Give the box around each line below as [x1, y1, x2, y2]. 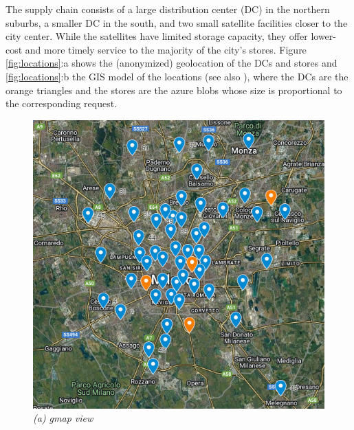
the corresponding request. [5, 96, 118, 111]
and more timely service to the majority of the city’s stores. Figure [25, 42, 307, 56]
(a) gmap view [33, 411, 93, 425]
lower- [311, 29, 336, 43]
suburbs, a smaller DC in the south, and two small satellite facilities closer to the [5, 15, 348, 30]
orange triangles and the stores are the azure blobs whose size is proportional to [5, 82, 342, 97]
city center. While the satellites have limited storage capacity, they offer [5, 29, 308, 43]
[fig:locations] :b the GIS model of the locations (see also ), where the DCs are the [5, 69, 349, 83]
